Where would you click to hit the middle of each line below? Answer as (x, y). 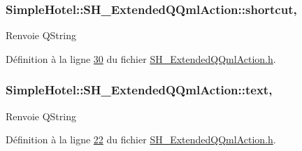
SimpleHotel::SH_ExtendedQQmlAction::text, (139, 90)
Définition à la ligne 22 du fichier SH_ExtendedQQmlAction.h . (141, 139)
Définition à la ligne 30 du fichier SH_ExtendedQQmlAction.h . (141, 58)
